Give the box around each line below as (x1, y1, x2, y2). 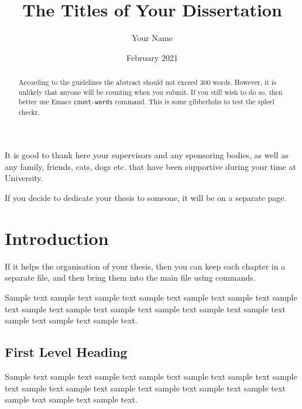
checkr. (18, 107, 40, 117)
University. (5, 172, 43, 184)
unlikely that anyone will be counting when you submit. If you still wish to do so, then (18, 87, 283, 97)
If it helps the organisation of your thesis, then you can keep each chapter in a (5, 260, 286, 272)
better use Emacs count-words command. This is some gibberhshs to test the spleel (18, 97, 274, 107)
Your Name (132, 32, 173, 44)
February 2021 (126, 51, 178, 63)
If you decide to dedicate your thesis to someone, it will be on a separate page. (5, 192, 287, 203)
